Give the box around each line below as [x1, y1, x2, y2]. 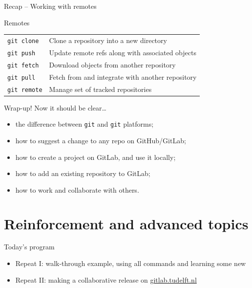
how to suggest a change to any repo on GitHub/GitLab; [15, 135, 186, 145]
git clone [7, 37, 39, 44]
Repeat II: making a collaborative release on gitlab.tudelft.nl [15, 274, 197, 285]
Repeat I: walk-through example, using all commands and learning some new [15, 258, 246, 268]
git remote [7, 86, 42, 93]
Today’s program [4, 242, 55, 252]
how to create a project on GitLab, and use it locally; [15, 152, 176, 162]
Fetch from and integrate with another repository [49, 71, 197, 82]
